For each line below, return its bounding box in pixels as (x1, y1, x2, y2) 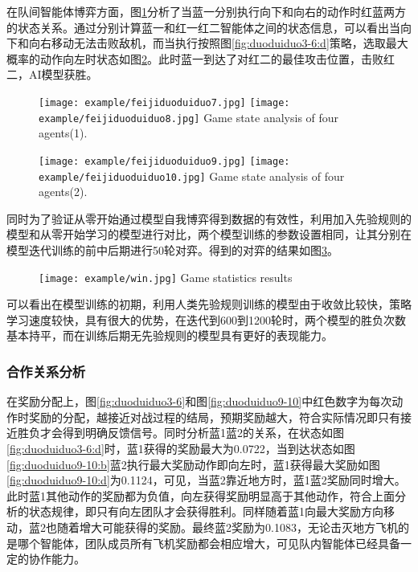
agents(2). (39, 183, 88, 200)
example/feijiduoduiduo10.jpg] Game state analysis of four (39, 167, 345, 184)
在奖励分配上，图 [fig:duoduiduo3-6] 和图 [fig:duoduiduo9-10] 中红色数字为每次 (6, 393, 392, 410)
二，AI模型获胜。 (6, 66, 98, 83)
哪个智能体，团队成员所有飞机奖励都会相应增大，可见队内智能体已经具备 (17, 534, 400, 551)
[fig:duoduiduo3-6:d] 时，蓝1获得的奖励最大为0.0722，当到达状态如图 (6, 440, 355, 456)
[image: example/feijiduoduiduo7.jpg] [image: (39, 96, 290, 108)
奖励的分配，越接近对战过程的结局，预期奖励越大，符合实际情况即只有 (28, 408, 400, 425)
